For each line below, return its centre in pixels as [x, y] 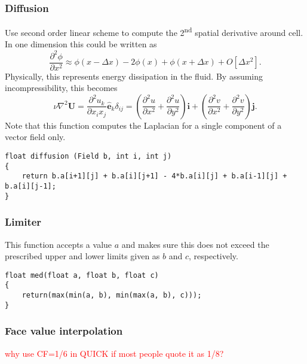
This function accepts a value [59, 244]
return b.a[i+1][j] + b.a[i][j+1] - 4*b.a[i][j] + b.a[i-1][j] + [154, 176]
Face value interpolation [64, 331]
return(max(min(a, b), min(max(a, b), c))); [112, 295]
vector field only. [35, 137]
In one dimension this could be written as [81, 44]
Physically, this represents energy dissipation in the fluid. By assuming [134, 76]
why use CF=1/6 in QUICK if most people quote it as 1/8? [114, 353]
